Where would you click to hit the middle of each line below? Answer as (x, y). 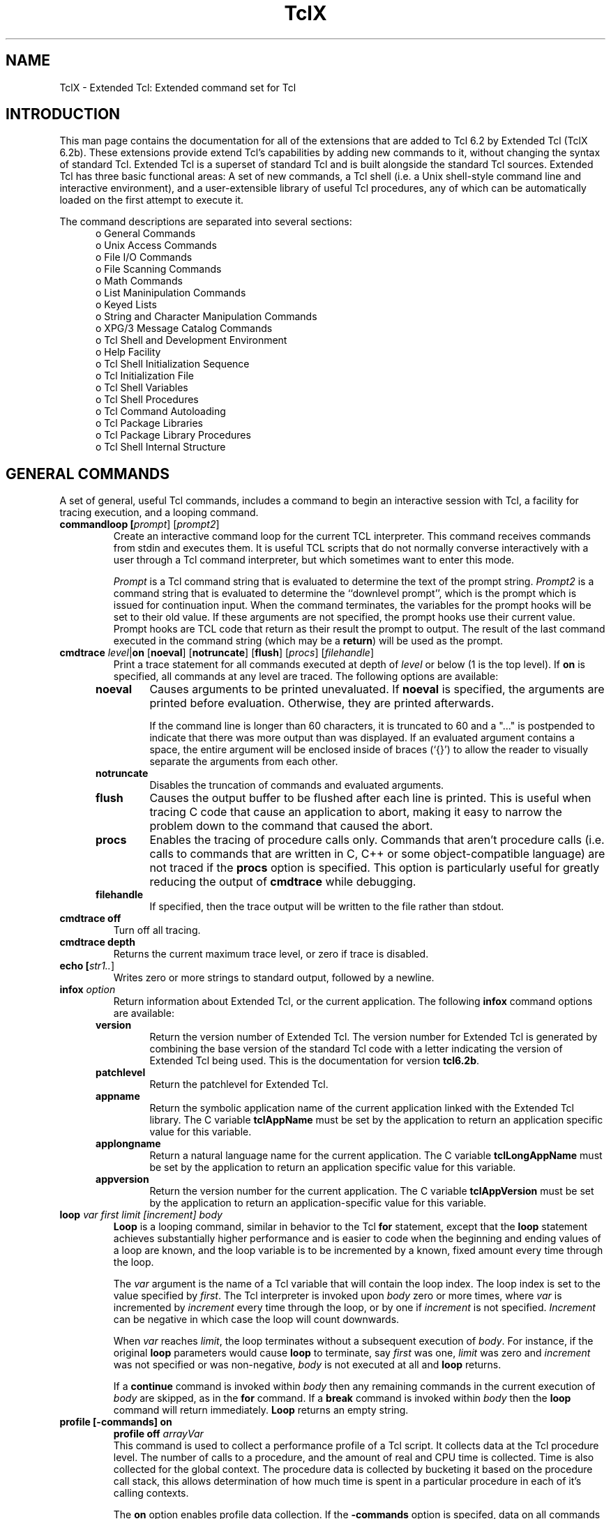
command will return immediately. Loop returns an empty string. (261, 1410)
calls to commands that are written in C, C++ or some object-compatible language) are (377, 854)
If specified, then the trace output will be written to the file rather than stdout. (327, 907)
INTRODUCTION (63, 114)
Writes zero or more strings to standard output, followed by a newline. (274, 978)
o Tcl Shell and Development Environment (191, 340)
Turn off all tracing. (157, 930)
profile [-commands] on (116, 1422)
